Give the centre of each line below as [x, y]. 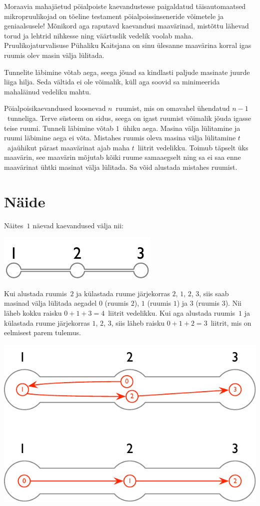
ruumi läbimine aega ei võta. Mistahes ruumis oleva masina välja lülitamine [120, 138]
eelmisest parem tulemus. [42, 332]
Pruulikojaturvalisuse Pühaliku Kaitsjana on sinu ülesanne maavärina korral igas [128, 45]
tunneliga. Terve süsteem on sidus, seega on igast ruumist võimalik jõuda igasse [129, 118]
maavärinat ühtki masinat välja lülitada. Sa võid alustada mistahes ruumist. [121, 167]
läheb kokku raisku [33, 313]
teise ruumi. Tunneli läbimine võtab [59, 128]
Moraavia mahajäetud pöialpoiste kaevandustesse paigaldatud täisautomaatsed [125, 6]
